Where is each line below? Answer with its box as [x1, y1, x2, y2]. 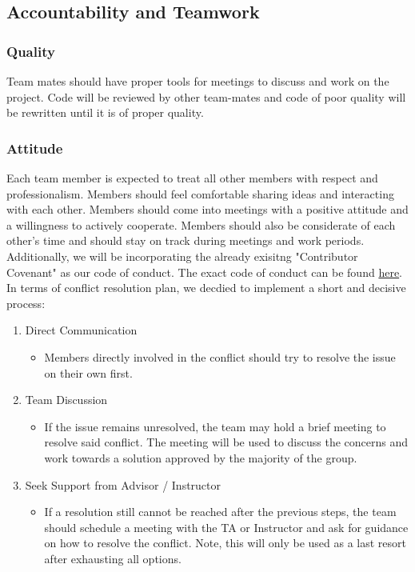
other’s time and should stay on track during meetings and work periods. [6, 232, 365, 249]
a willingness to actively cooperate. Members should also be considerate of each [6, 216, 396, 233]
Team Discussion [25, 391, 108, 408]
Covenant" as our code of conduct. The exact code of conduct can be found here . [6, 263, 403, 280]
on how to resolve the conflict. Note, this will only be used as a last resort [44, 534, 407, 551]
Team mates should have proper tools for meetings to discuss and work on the [6, 73, 389, 89]
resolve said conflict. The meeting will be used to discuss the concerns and [44, 434, 408, 450]
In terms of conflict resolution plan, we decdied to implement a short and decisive [6, 279, 406, 296]
